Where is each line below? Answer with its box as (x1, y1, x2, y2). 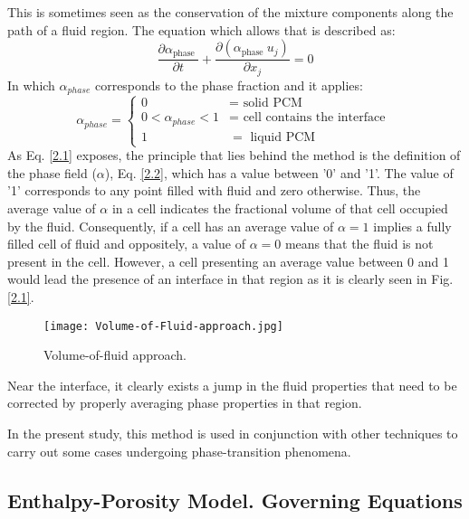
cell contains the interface (243, 111, 386, 125)
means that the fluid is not (284, 234, 434, 253)
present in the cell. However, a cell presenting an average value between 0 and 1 (7, 251, 449, 270)
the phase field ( (7, 163, 97, 182)
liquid (250, 130, 282, 144)
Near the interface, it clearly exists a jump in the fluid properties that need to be (7, 375, 457, 394)
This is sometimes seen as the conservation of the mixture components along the (7, 3, 454, 21)
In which (7, 75, 55, 94)
